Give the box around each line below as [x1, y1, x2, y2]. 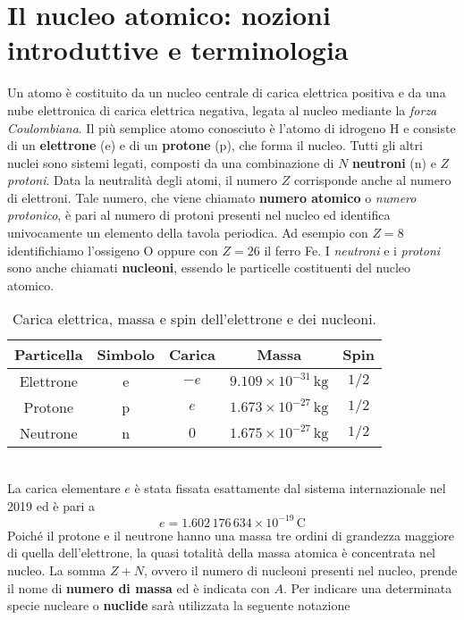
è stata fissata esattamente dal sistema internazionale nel [134, 479, 446, 498]
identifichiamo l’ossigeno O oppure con [7, 240, 218, 259]
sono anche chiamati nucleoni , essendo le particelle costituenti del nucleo [7, 258, 410, 277]
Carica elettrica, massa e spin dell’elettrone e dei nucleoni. [13, 308, 377, 330]
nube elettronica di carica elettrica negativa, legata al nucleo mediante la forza [7, 100, 437, 119]
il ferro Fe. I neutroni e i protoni [264, 240, 441, 259]
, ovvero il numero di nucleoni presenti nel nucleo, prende [143, 560, 458, 579]
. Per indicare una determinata [283, 578, 452, 597]
